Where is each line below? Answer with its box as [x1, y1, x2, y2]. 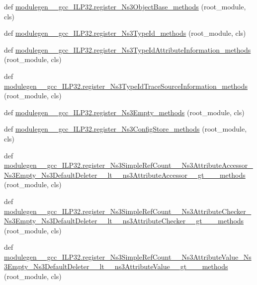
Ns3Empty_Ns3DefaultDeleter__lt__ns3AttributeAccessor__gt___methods [4, 169, 246, 180]
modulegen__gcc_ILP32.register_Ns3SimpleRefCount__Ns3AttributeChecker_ [4, 206, 252, 216]
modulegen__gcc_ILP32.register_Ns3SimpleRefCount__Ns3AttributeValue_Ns [4, 251, 252, 262]
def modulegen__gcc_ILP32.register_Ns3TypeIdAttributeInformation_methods [4, 44, 251, 55]
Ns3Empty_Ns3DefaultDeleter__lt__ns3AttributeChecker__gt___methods [4, 215, 244, 226]
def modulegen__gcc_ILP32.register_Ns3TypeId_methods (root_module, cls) [4, 28, 246, 38]
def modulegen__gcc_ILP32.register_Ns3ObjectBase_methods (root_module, [4, 1, 246, 11]
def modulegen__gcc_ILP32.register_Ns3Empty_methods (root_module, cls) [4, 107, 245, 117]
